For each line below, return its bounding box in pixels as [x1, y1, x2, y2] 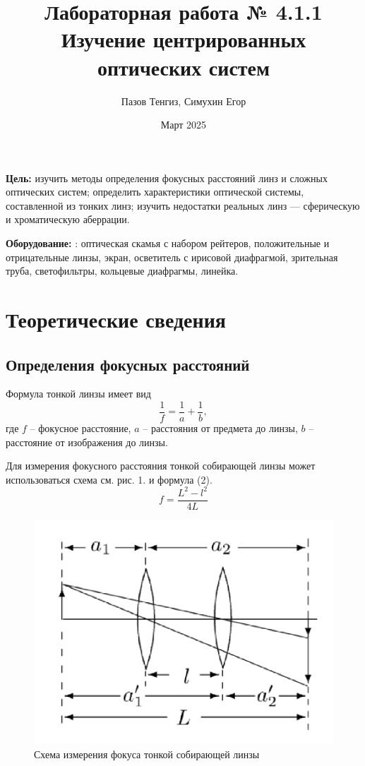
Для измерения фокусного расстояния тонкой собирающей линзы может [6, 458, 316, 473]
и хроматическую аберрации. [6, 212, 130, 227]
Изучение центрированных [61, 25, 306, 54]
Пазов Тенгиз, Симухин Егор [121, 93, 246, 108]
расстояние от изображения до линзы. [6, 434, 168, 449]
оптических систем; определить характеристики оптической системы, [6, 184, 304, 199]
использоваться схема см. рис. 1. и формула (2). [6, 472, 213, 486]
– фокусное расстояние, [30, 421, 131, 436]
